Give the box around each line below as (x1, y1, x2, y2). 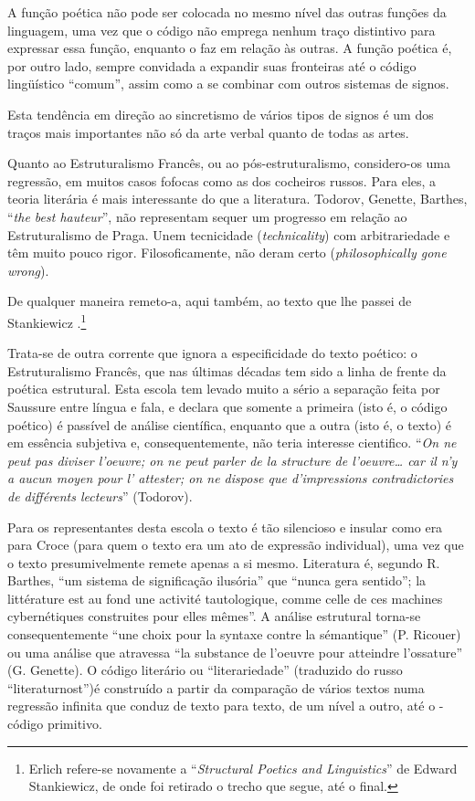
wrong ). (7, 260, 49, 279)
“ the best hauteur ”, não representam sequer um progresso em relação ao (7, 206, 407, 226)
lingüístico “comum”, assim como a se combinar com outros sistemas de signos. (7, 74, 449, 93)
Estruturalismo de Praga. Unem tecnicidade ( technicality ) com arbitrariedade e (7, 225, 450, 244)
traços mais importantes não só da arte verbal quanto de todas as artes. (7, 122, 409, 142)
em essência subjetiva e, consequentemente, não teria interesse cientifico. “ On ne (7, 433, 457, 452)
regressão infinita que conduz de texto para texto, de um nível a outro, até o (7, 696, 436, 715)
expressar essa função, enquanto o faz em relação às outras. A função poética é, (7, 38, 452, 58)
